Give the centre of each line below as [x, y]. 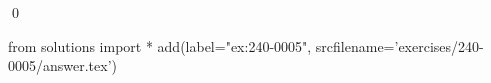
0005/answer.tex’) [63, 65]
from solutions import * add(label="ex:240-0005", [160, 45]
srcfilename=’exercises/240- [399, 45]
